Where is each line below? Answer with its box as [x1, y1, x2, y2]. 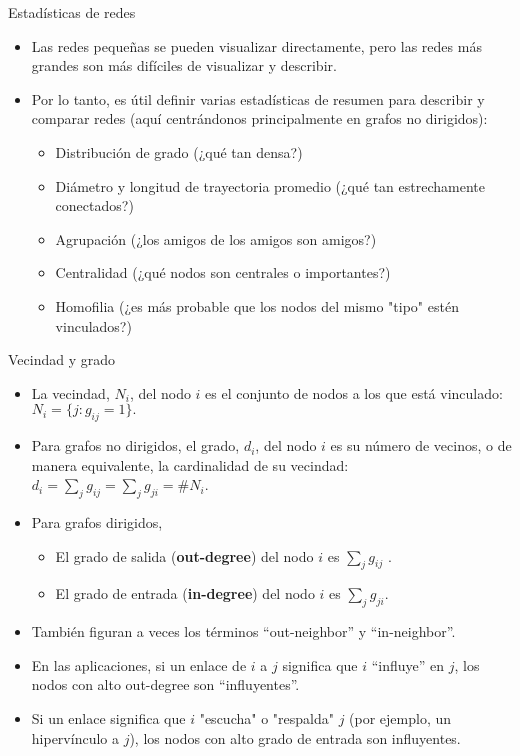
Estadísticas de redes [8, 2, 136, 22]
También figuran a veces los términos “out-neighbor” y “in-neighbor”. [31, 621, 456, 642]
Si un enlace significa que [31, 708, 186, 729]
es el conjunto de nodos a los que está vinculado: [205, 382, 503, 403]
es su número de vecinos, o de [330, 435, 512, 456]
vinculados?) [55, 315, 132, 336]
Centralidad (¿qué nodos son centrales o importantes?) [55, 262, 391, 283]
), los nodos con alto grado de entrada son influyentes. [129, 727, 461, 748]
